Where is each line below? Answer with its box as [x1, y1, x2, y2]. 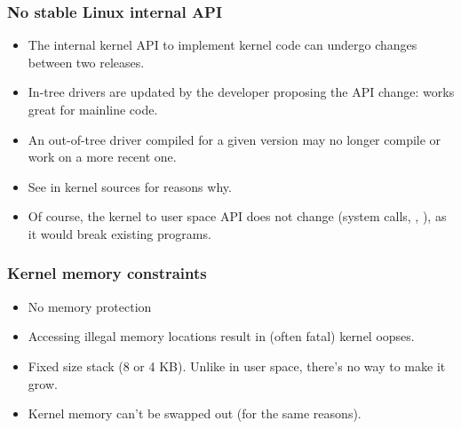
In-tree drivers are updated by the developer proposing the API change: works [28, 83, 455, 101]
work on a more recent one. [28, 147, 177, 166]
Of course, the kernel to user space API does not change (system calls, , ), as [28, 207, 447, 226]
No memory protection [28, 297, 152, 315]
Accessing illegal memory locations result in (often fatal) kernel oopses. [28, 327, 415, 346]
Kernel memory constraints [7, 262, 207, 284]
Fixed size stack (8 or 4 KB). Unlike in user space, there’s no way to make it [28, 356, 446, 375]
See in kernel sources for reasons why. [28, 177, 232, 195]
